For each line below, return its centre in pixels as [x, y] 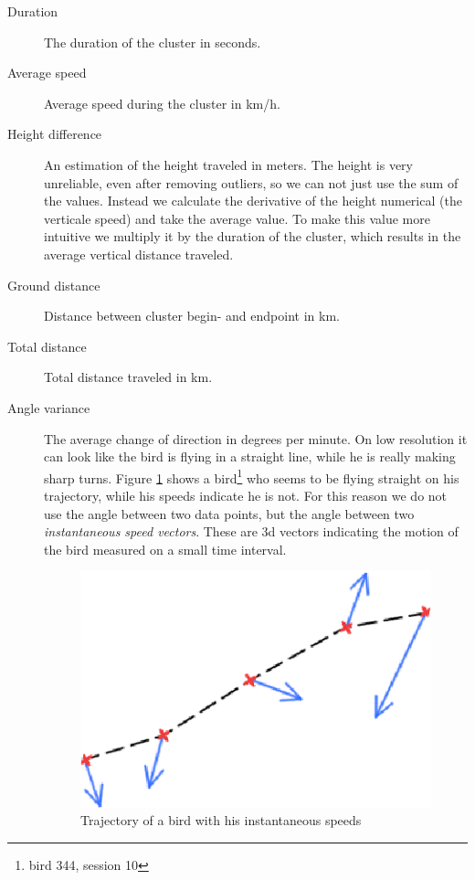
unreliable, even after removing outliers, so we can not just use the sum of [251, 182]
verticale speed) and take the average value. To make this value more [237, 218]
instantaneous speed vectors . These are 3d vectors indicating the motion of [251, 531]
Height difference [55, 134]
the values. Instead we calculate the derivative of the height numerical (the [253, 201]
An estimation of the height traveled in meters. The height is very [228, 164]
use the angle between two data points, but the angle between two [229, 513]
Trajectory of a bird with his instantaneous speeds [221, 820]
